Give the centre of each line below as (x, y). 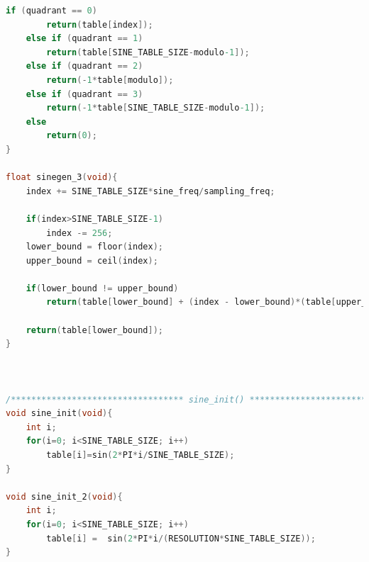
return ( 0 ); (72, 136)
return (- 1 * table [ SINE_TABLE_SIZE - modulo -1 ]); (156, 108)
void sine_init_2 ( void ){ (64, 496)
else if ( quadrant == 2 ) (84, 66)
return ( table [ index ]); (100, 24)
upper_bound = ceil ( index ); (92, 260)
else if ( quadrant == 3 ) (84, 94)
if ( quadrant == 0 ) (51, 11)
